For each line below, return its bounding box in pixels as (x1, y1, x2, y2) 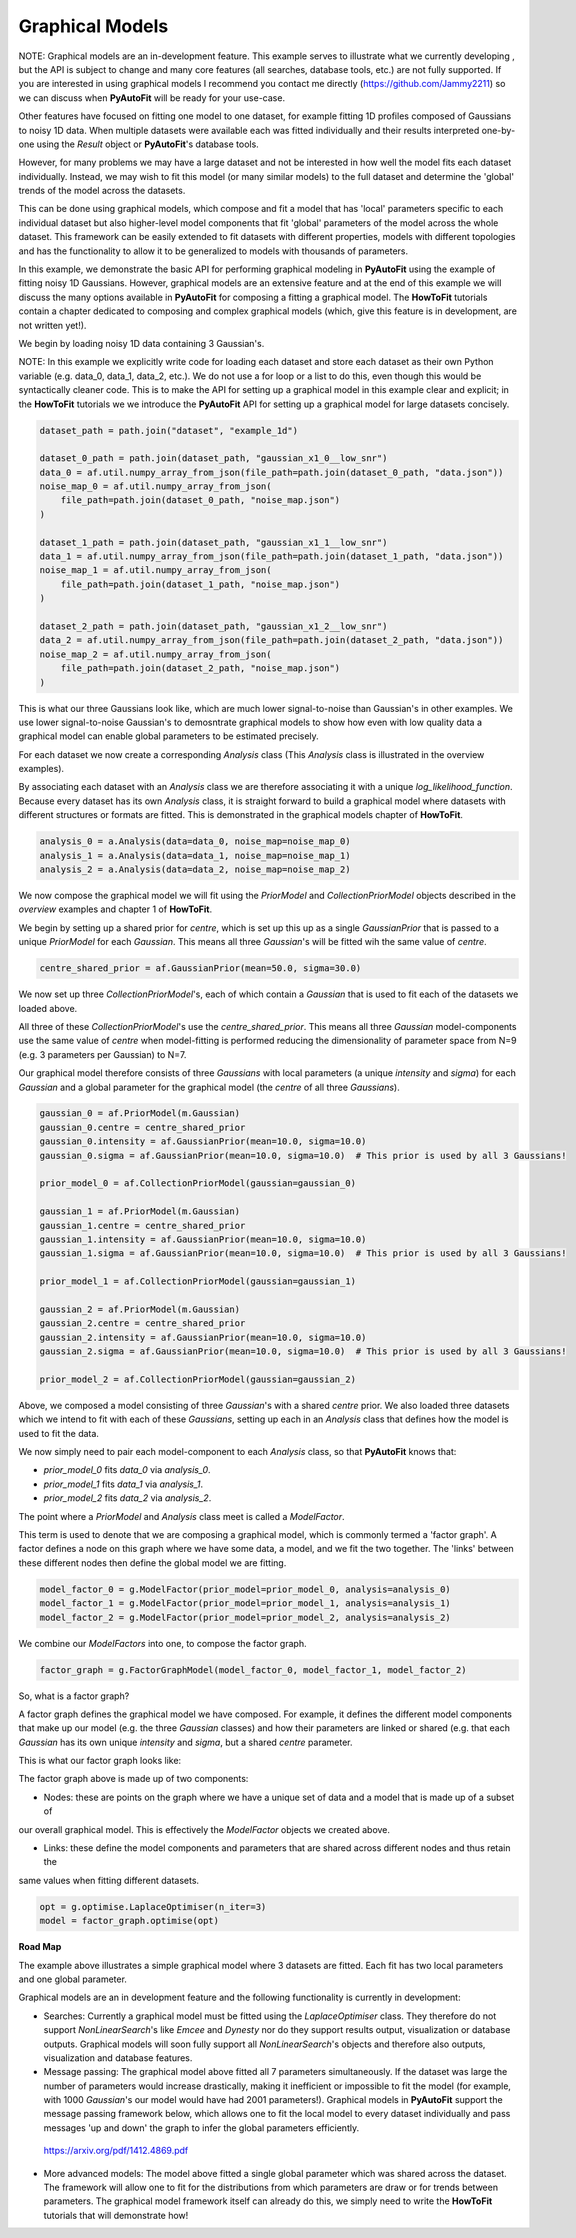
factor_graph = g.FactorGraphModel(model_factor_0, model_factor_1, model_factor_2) (39, 1664, 467, 1675)
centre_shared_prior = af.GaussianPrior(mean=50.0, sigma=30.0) (39, 963, 362, 974)
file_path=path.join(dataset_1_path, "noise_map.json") (60, 578, 341, 590)
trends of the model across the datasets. (18, 185, 186, 197)
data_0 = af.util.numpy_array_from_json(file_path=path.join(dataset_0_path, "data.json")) (39, 466, 504, 478)
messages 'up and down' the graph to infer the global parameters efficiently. (43, 2121, 360, 2134)
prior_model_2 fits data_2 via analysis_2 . (43, 1492, 212, 1504)
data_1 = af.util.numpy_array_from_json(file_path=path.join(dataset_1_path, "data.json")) (39, 551, 504, 562)
